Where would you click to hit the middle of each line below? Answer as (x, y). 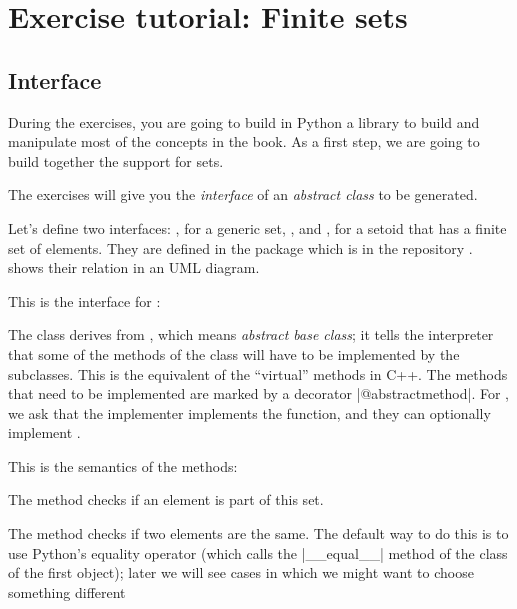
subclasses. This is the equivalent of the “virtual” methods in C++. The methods (258, 373)
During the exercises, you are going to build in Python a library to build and (244, 121)
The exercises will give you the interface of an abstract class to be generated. (243, 194)
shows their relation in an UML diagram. (134, 267)
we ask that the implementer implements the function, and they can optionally (249, 412)
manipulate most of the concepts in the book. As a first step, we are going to (244, 141)
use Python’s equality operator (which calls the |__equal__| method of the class (258, 552)
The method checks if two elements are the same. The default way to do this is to (258, 533)
